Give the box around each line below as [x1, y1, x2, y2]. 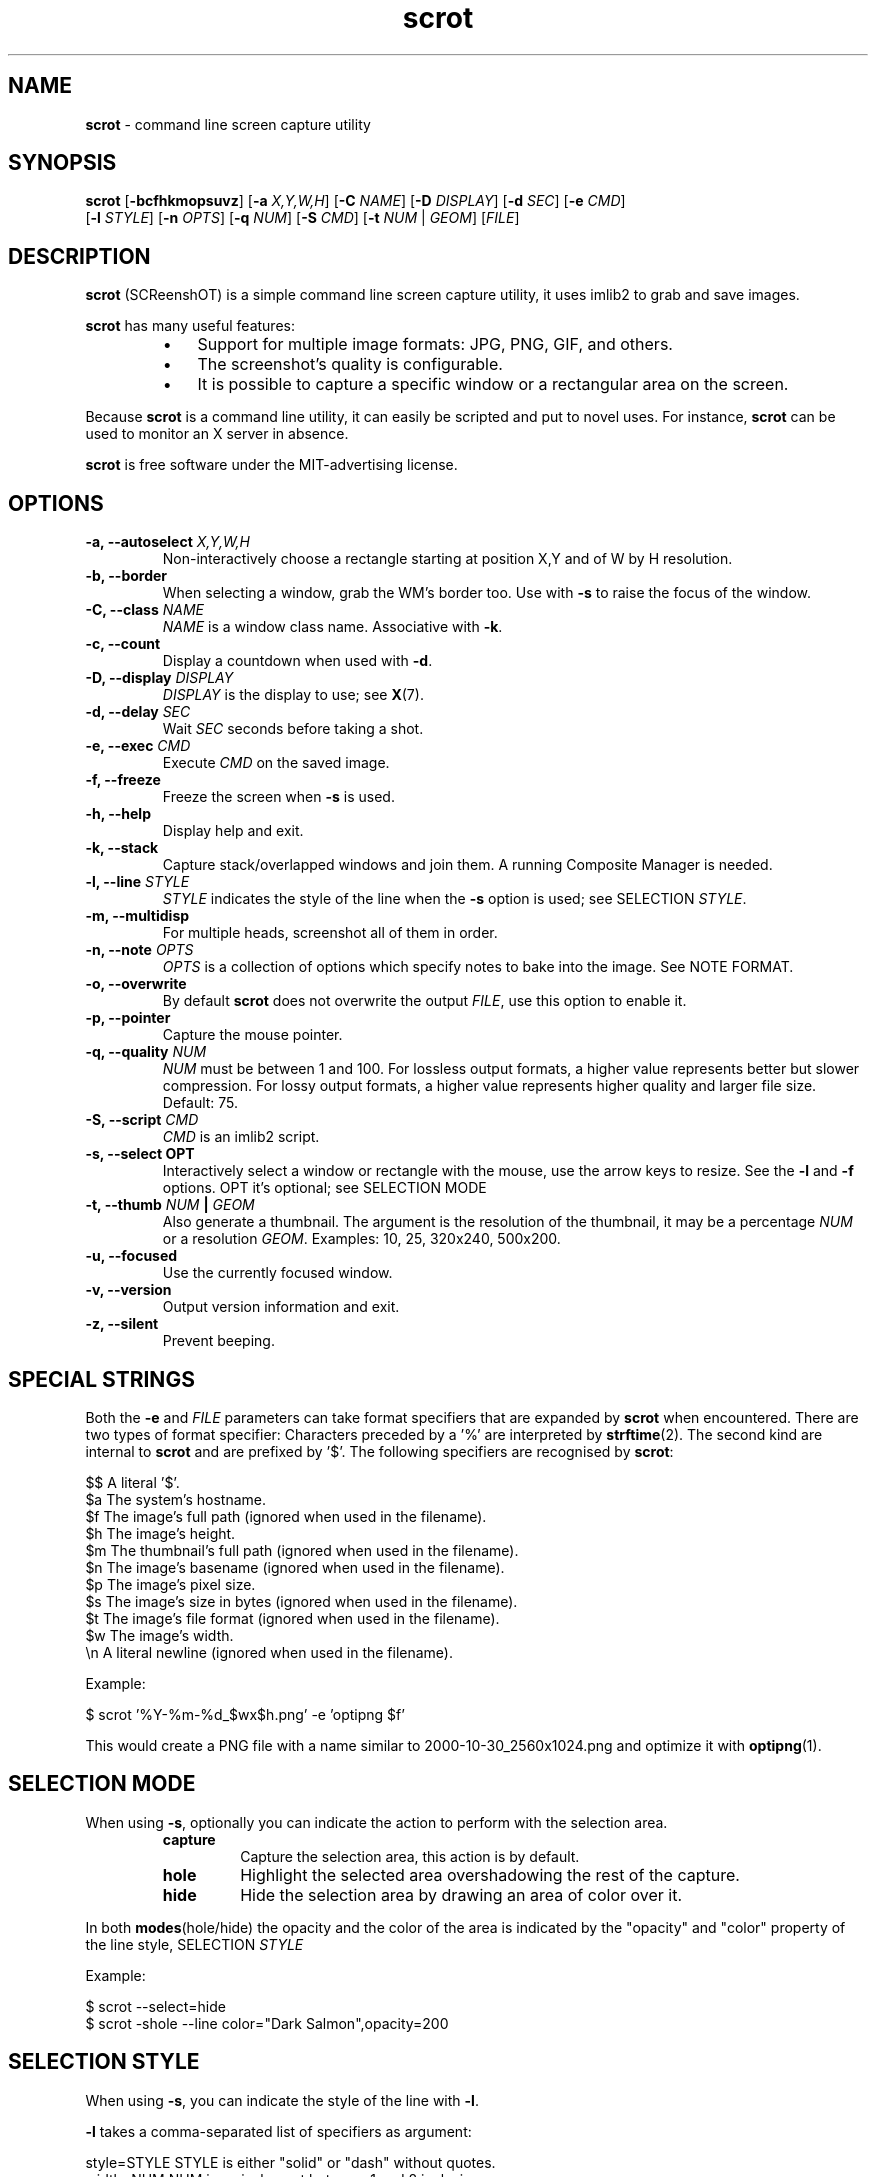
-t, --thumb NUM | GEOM [85, 1196, 255, 1214]
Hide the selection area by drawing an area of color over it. [240, 1884, 683, 1905]
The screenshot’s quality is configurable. [197, 354, 503, 375]
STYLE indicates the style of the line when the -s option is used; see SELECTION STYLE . [162, 890, 747, 908]
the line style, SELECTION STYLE [85, 1935, 304, 1953]
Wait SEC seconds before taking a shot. [162, 720, 424, 738]
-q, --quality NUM [85, 1043, 207, 1061]
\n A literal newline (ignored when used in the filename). [85, 1643, 454, 1661]
